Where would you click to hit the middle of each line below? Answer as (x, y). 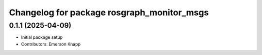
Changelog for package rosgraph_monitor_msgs (109, 12)
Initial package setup (42, 37)
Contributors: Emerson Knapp (51, 44)
